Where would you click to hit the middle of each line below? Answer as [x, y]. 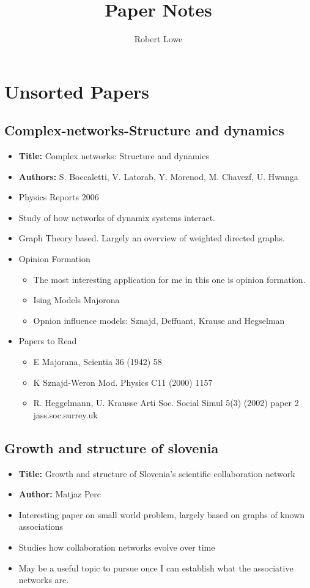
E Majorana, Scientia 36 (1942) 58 [98, 362]
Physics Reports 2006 [59, 197]
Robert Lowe [158, 39]
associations [41, 526]
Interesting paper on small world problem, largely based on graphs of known [162, 514]
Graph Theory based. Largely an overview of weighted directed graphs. [152, 238]
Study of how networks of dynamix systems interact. [117, 217]
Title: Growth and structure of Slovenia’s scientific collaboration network [157, 473]
